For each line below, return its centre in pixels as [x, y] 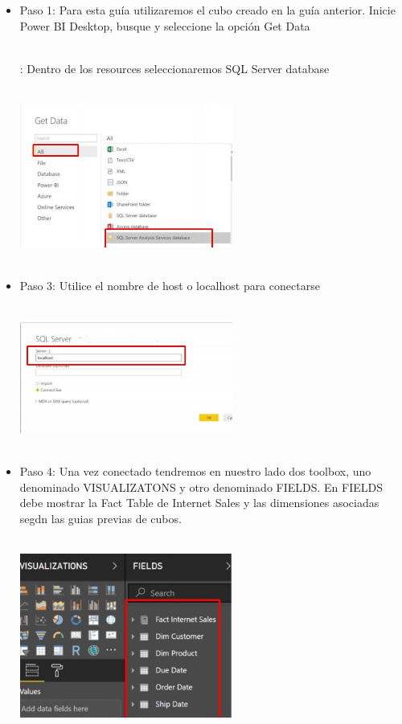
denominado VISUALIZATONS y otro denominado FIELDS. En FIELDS [201, 487]
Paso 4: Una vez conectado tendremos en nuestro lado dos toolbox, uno [195, 471]
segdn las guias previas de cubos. [100, 518]
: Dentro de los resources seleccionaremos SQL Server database [174, 68]
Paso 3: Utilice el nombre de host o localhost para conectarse [170, 285]
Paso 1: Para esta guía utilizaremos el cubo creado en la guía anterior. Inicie [207, 10]
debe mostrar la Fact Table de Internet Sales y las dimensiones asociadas [199, 503]
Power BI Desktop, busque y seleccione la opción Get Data [165, 25]
